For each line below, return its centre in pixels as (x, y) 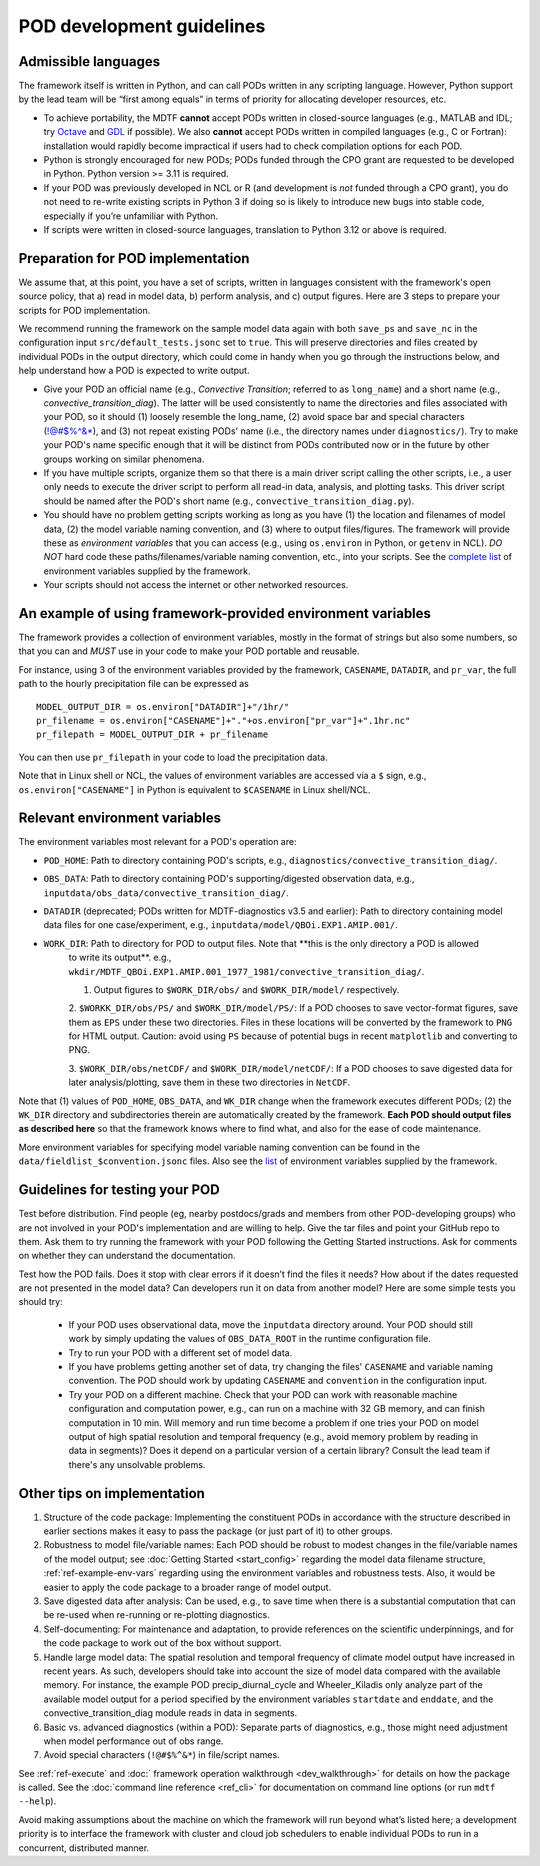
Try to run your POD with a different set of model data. (180, 1352)
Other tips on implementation (111, 1493)
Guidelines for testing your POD (119, 1190)
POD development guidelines (142, 26)
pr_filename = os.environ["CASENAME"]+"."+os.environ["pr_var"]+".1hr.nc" (223, 720)
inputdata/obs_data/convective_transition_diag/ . (166, 892)
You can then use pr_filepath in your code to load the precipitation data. (173, 757)
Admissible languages (89, 61)
